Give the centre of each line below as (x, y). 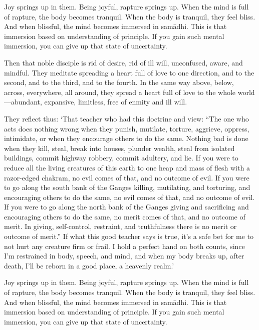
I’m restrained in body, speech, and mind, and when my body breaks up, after (124, 256)
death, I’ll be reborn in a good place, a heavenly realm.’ (89, 265)
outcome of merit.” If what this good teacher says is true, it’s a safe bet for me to (129, 236)
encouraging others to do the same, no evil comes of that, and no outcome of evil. (129, 197)
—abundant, (23, 102)
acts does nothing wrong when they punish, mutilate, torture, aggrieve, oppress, (127, 128)
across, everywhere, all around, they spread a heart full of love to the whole (120, 92)
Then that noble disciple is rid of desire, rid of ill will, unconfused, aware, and (123, 62)
